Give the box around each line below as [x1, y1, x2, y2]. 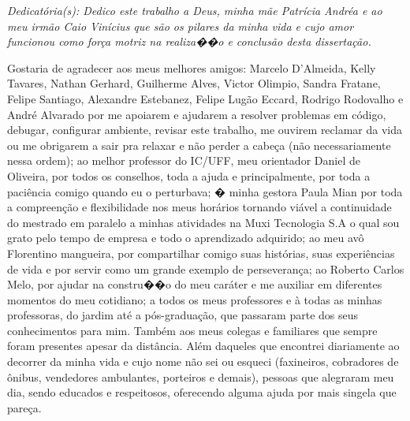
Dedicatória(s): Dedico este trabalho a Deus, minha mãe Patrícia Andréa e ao [7, 2, 382, 18]
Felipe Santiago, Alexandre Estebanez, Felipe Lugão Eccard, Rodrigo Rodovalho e [7, 90, 404, 106]
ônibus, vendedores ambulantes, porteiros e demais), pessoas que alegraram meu [7, 368, 394, 385]
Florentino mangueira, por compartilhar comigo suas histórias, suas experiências [7, 244, 395, 261]
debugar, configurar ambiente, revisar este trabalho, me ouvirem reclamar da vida [7, 121, 403, 138]
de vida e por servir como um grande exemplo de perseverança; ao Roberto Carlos [7, 260, 404, 277]
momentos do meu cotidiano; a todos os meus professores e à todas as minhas [7, 291, 382, 307]
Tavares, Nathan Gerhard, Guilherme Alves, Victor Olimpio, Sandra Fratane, [7, 75, 381, 91]
